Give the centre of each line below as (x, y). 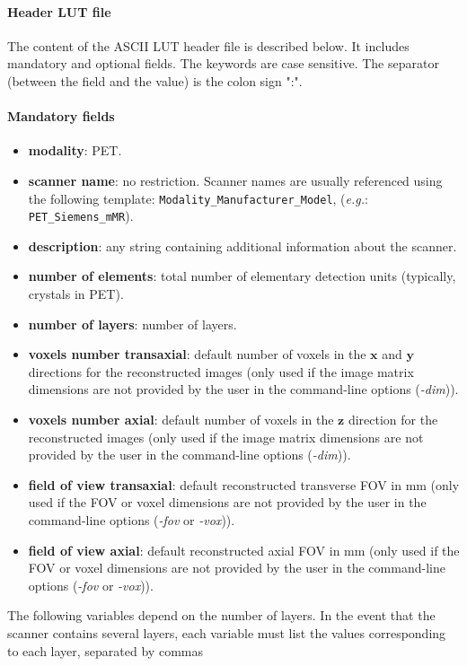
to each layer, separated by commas (105, 650)
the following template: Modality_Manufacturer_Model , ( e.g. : (198, 198)
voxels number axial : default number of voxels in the (181, 420)
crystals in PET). (76, 294)
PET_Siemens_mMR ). (81, 216)
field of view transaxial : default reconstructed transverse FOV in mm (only (244, 484)
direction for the (393, 420)
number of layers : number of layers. (132, 324)
